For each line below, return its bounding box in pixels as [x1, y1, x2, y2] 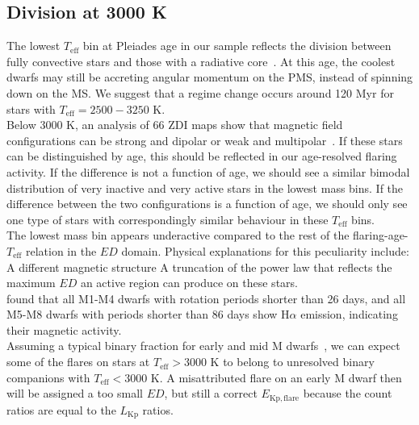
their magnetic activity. [6, 321, 122, 338]
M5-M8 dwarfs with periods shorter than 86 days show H [6, 306, 290, 323]
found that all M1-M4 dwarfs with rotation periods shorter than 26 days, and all [6, 290, 406, 306]
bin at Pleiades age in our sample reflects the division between [82, 37, 392, 54]
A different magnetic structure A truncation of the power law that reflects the [6, 258, 392, 275]
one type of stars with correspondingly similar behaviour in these [6, 210, 329, 227]
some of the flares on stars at [6, 353, 150, 370]
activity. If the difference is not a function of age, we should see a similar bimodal [6, 163, 410, 180]
